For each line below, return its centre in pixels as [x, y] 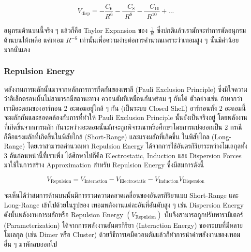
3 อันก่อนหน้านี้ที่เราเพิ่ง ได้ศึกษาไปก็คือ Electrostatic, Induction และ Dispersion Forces [123, 155]
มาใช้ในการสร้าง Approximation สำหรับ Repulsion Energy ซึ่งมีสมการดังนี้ [104, 165]
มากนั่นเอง [17, 49]
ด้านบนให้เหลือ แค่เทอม [34, 40]
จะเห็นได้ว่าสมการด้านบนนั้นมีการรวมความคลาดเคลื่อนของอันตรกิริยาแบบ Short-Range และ [121, 195]
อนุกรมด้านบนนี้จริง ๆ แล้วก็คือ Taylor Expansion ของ [76, 30]
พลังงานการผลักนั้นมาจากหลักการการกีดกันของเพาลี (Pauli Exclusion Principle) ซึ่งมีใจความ [126, 89]
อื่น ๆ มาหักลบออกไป [30, 244]
